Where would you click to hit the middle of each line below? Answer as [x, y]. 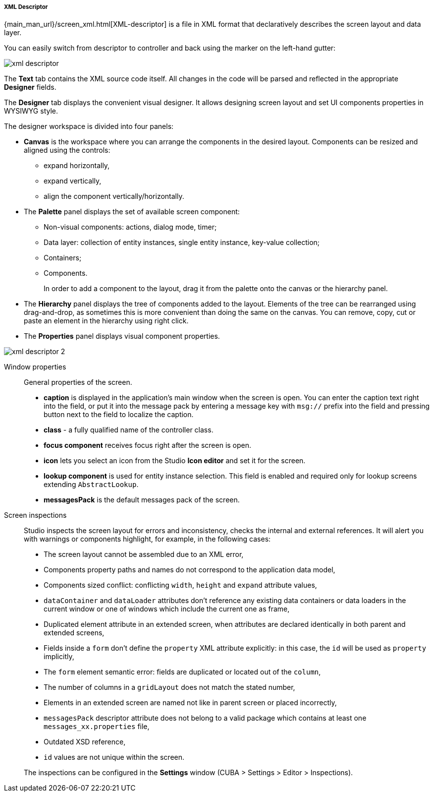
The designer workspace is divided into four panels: [89, 126]
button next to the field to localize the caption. [119, 415]
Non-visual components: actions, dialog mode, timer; [130, 227]
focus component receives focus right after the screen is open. [148, 445]
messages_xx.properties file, [97, 727]
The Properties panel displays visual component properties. [122, 336]
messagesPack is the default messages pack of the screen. [142, 500]
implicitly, [59, 657]
